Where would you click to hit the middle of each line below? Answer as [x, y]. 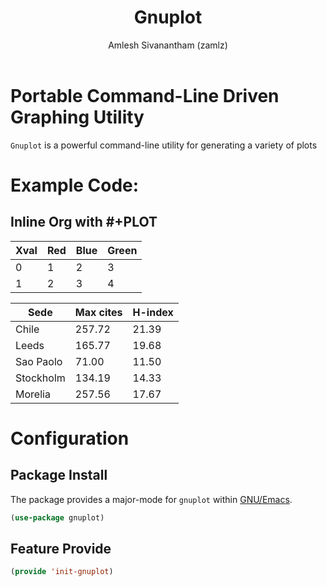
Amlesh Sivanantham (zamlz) [168, 45]
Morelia [33, 394]
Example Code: [75, 185]
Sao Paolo [39, 361]
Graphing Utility [77, 117]
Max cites [98, 312]
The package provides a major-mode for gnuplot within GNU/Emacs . [151, 499]
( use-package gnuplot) [57, 517]
